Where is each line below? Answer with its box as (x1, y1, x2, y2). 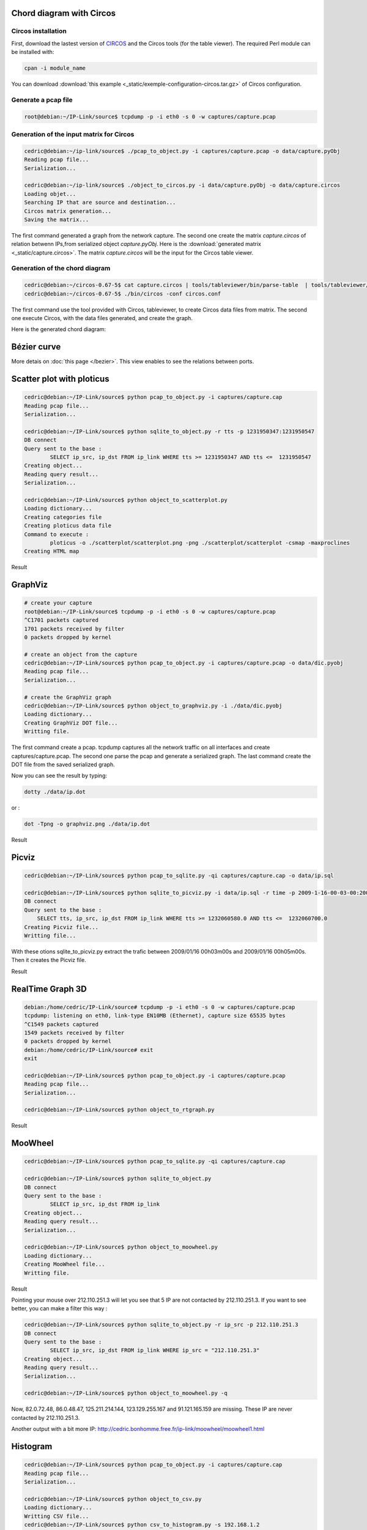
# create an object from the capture (24, 651, 138, 658)
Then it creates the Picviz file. (11, 957, 86, 964)
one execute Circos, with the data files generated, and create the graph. (11, 315, 193, 322)
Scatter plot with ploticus (11, 374, 109, 384)
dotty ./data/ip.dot (24, 788, 86, 796)
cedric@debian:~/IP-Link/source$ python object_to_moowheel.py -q (24, 1390, 228, 1397)
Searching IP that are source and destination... (24, 199, 176, 206)
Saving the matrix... (24, 216, 89, 223)
